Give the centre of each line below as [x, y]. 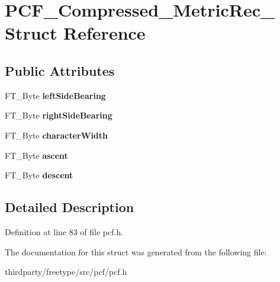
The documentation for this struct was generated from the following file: [136, 251]
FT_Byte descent [39, 175]
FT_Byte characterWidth [57, 135]
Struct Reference [75, 33]
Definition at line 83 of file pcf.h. [64, 231]
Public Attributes [60, 70]
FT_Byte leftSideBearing [55, 95]
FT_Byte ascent [36, 155]
